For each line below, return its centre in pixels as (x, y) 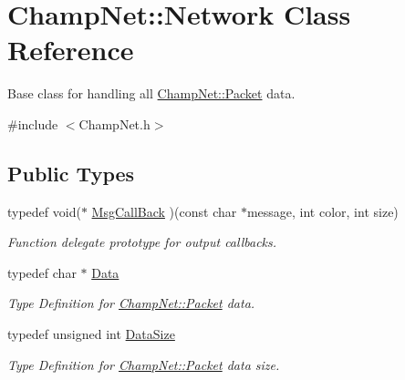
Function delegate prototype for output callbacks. (142, 242)
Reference (71, 50)
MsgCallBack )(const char (164, 211)
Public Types (71, 173)
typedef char (42, 272)
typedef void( (44, 211)
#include (33, 123)
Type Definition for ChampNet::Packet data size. (144, 364)
